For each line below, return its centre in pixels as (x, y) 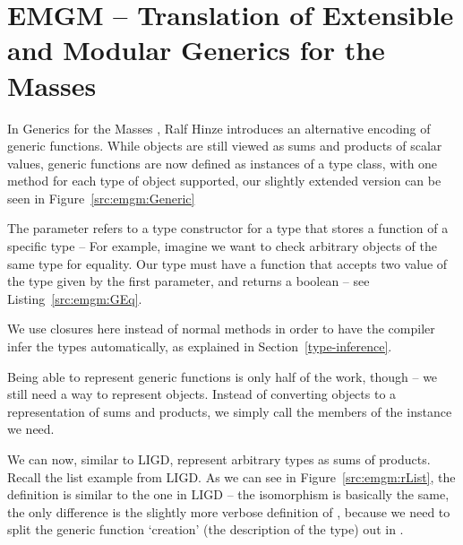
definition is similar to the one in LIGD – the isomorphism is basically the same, (228, 494)
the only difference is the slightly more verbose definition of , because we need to (229, 511)
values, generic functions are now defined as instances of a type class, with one (223, 163)
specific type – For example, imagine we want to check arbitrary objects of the (222, 246)
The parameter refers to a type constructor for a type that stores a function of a (228, 228)
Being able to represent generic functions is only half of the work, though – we (223, 376)
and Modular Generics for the (196, 50)
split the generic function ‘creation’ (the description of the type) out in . (206, 529)
